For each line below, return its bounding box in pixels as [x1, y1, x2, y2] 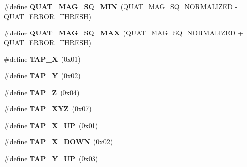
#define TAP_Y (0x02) [4, 70, 81, 80]
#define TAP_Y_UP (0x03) [4, 153, 98, 163]
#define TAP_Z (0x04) [4, 87, 80, 97]
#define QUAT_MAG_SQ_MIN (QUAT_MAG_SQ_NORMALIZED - [4, 1, 238, 11]
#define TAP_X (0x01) [4, 54, 81, 64]
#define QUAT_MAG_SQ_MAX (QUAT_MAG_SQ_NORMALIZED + [4, 28, 244, 38]
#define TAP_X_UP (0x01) [4, 120, 98, 130]
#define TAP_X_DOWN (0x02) [4, 136, 113, 147]
